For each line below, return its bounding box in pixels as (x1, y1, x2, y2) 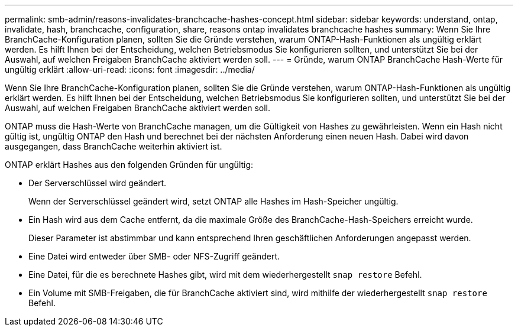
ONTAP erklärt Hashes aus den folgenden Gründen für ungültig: (5, 160, 254, 170)
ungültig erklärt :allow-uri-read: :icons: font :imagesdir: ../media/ (5, 64, 255, 74)
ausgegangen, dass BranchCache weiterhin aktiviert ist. (5, 141, 222, 151)
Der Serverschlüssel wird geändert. (28, 178, 166, 188)
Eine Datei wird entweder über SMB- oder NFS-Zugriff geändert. (28, 251, 280, 261)
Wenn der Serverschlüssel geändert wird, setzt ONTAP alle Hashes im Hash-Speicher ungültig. (28, 196, 399, 206)
